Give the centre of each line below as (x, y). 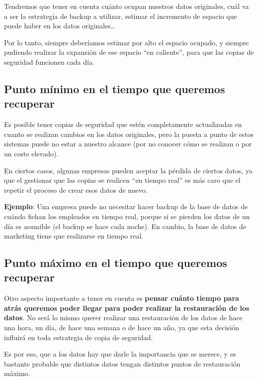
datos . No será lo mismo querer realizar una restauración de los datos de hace (123, 317)
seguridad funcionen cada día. (49, 62)
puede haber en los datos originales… (60, 26)
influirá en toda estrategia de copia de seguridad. (79, 337)
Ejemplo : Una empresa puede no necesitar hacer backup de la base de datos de (126, 206)
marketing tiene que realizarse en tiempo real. (74, 236)
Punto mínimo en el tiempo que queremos (115, 88)
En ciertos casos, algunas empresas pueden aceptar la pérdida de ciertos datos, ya (128, 170)
